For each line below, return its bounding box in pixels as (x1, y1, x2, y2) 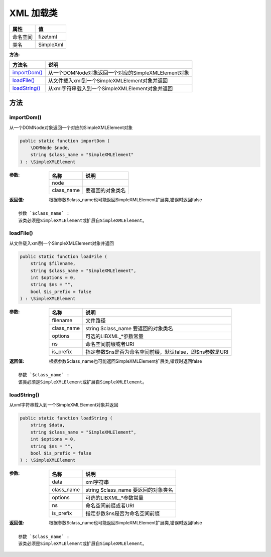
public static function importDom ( (20, 138, 110, 144)
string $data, (30, 422, 65, 428)
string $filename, (30, 261, 76, 266)
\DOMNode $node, (30, 145, 70, 151)
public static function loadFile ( (20, 253, 107, 259)
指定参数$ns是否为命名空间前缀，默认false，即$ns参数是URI (85, 349, 228, 356)
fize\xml (38, 33, 57, 40)
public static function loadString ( (20, 415, 113, 421)
